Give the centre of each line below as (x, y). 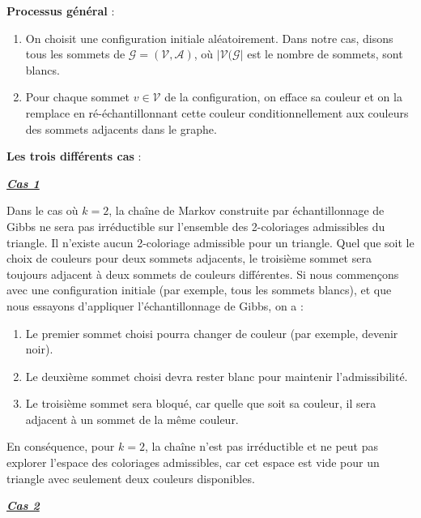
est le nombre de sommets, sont (325, 54)
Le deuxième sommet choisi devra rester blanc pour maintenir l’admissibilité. (217, 376)
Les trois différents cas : (74, 156)
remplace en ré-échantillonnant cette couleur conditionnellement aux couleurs (217, 112)
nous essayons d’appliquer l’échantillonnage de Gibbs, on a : (155, 305)
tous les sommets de (75, 54)
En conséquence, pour (61, 446)
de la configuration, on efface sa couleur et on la (283, 97)
